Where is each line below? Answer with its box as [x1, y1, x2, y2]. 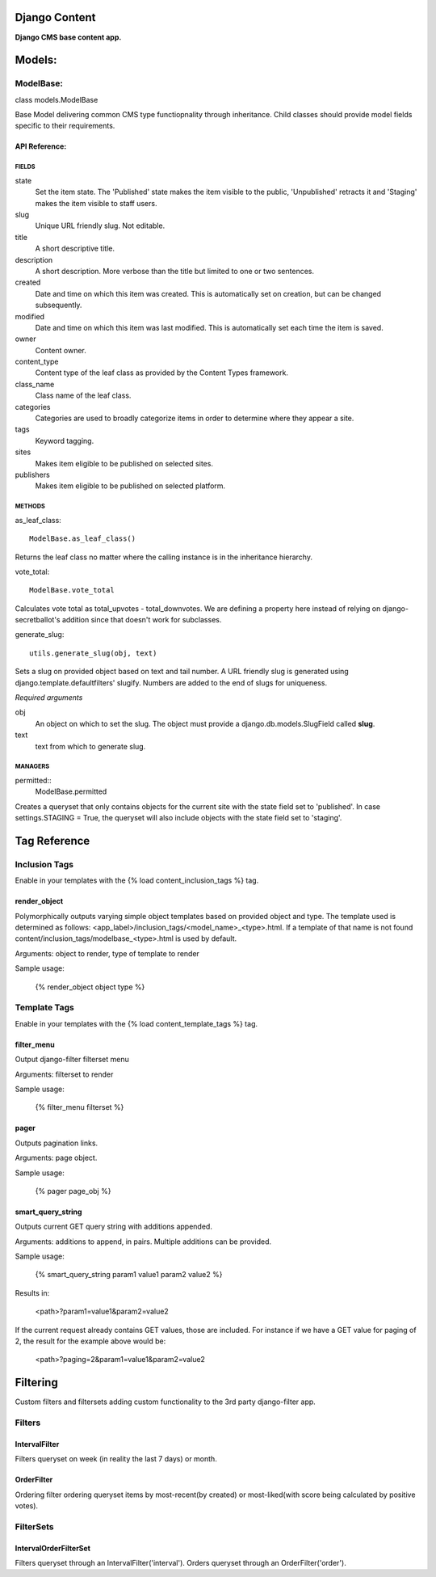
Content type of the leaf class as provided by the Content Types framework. [35, 368, 288, 377]
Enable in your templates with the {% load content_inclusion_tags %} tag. [15, 875, 259, 885]
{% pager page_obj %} [35, 1186, 111, 1195]
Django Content [15, 11, 96, 24]
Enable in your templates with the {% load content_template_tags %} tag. [15, 1018, 258, 1028]
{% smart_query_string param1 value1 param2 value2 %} [35, 1270, 223, 1280]
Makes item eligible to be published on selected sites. [35, 458, 214, 468]
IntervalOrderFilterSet [15, 1543, 90, 1553]
